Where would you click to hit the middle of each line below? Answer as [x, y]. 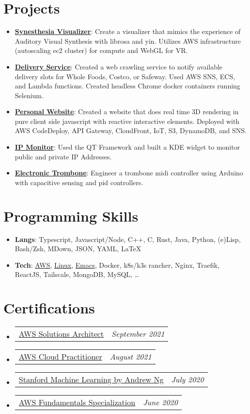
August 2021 [131, 357]
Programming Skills [71, 216]
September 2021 [138, 334]
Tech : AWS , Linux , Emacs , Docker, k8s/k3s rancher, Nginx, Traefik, [117, 265]
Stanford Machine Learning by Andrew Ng [91, 379]
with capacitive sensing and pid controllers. [79, 182]
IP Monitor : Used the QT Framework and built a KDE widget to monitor [127, 147]
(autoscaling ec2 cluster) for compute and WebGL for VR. [101, 50]
